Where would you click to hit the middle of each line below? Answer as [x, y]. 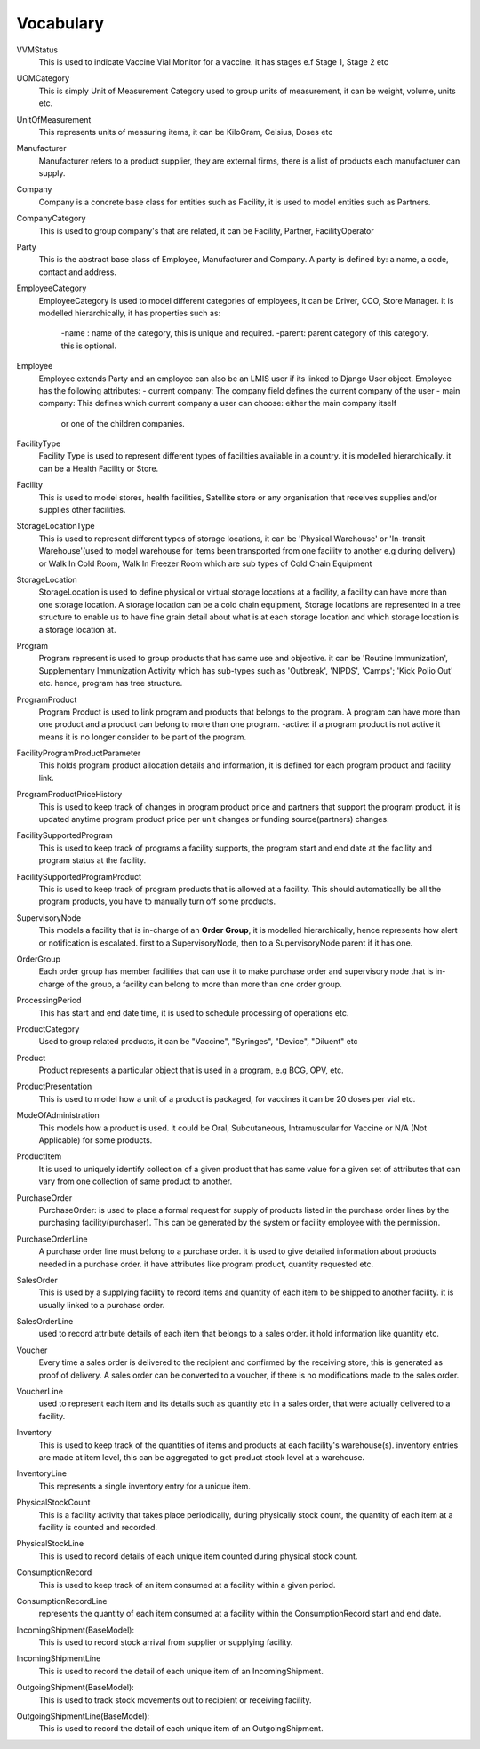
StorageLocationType [56, 526]
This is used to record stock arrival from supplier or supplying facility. [166, 1642]
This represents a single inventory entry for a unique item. [144, 1486]
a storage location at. [77, 629]
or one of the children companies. [123, 423]
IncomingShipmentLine [59, 1658]
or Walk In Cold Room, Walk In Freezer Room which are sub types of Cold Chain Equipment [205, 563]
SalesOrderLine [45, 1322]
